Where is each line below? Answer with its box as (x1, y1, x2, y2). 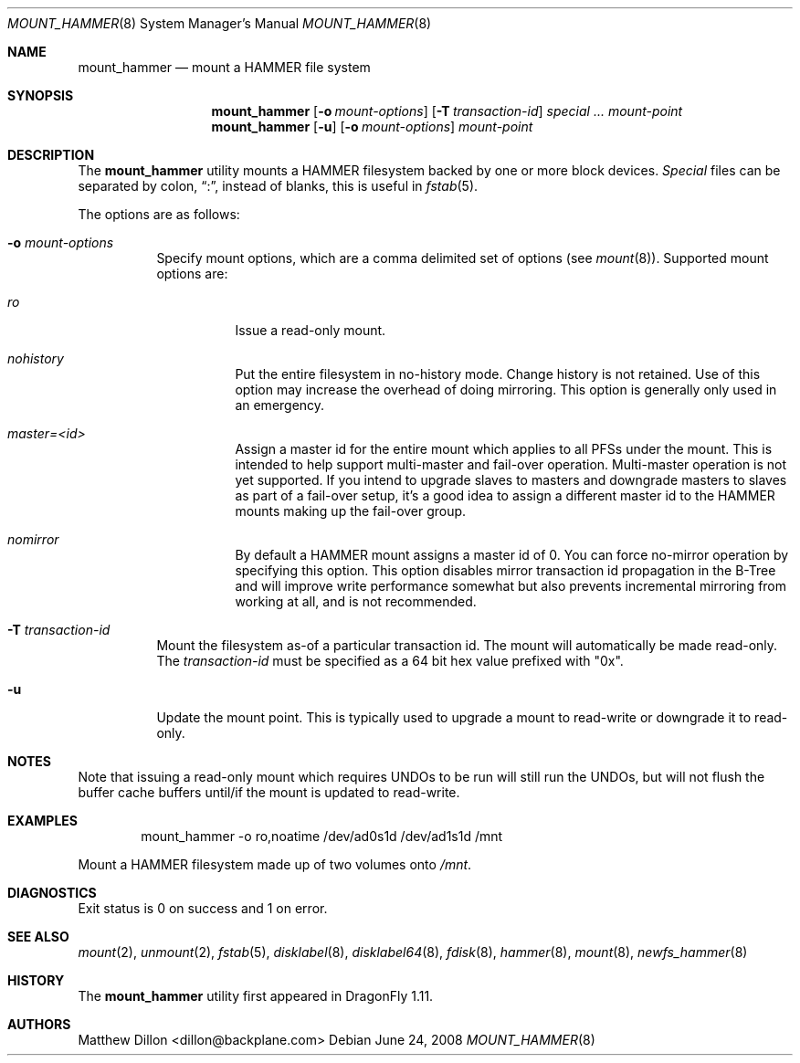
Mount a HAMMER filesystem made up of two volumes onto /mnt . (78, 857, 472, 872)
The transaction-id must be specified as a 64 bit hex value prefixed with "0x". (156, 653, 624, 668)
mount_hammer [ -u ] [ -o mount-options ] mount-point (211, 119, 533, 134)
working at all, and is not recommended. (235, 594, 477, 609)
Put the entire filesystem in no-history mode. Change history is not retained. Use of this (235, 366, 761, 382)
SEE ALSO (7, 929, 69, 944)
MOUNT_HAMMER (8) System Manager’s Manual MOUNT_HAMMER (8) (7, 16, 432, 31)
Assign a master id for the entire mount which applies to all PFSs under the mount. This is (235, 441, 773, 457)
